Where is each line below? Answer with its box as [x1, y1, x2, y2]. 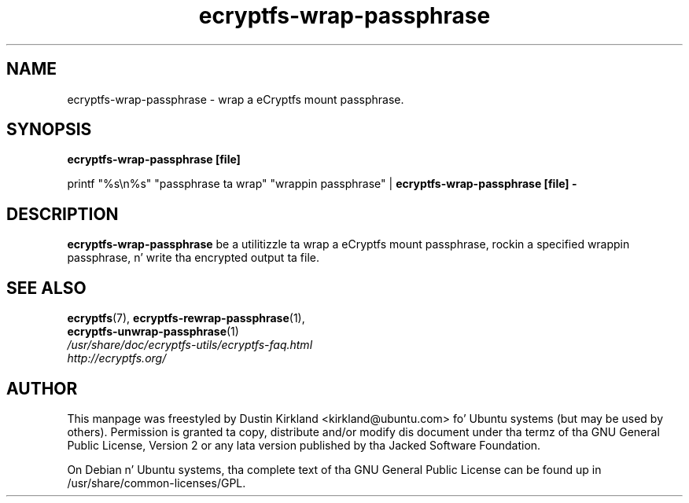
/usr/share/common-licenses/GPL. [67, 475, 246, 490]
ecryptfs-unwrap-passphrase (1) [67, 325, 239, 339]
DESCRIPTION [6, 204, 119, 224]
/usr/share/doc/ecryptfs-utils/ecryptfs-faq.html [67, 338, 313, 352]
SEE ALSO [6, 277, 87, 298]
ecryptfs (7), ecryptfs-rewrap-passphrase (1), [67, 311, 305, 325]
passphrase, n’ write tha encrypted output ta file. [67, 251, 319, 265]
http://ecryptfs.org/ [67, 351, 167, 365]
